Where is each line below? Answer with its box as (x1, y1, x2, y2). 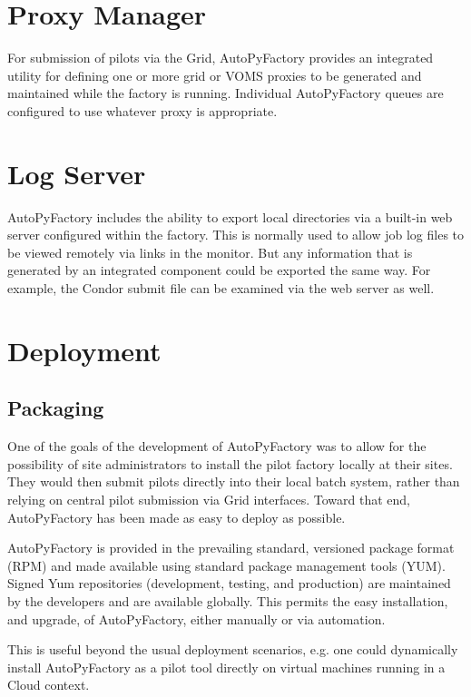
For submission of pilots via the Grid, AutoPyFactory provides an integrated (7, 48, 434, 67)
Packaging (7, 394, 104, 422)
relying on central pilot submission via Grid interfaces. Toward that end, (7, 489, 410, 508)
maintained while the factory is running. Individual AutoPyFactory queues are (7, 83, 444, 103)
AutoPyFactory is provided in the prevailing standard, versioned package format (7, 538, 455, 557)
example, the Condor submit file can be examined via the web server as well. (7, 279, 435, 297)
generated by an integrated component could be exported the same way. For (7, 260, 431, 280)
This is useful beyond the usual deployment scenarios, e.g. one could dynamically (7, 640, 458, 659)
